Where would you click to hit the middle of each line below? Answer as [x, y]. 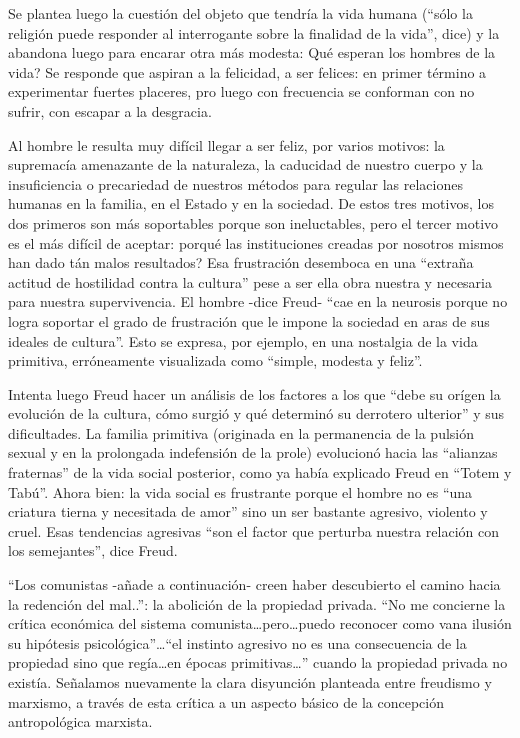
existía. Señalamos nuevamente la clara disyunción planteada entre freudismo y [250, 682]
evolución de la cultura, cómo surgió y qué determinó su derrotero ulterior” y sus [256, 413]
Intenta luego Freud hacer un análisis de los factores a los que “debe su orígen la [254, 393]
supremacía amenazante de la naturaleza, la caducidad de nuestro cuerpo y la [245, 164]
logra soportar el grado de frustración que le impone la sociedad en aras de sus [249, 320]
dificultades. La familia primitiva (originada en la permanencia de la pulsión [241, 432]
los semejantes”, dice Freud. [93, 550]
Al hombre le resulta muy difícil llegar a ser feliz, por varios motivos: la [226, 144]
